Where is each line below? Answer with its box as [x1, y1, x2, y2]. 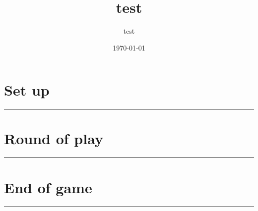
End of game [4, 177, 92, 197]
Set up [4, 80, 50, 100]
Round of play [4, 128, 103, 149]
